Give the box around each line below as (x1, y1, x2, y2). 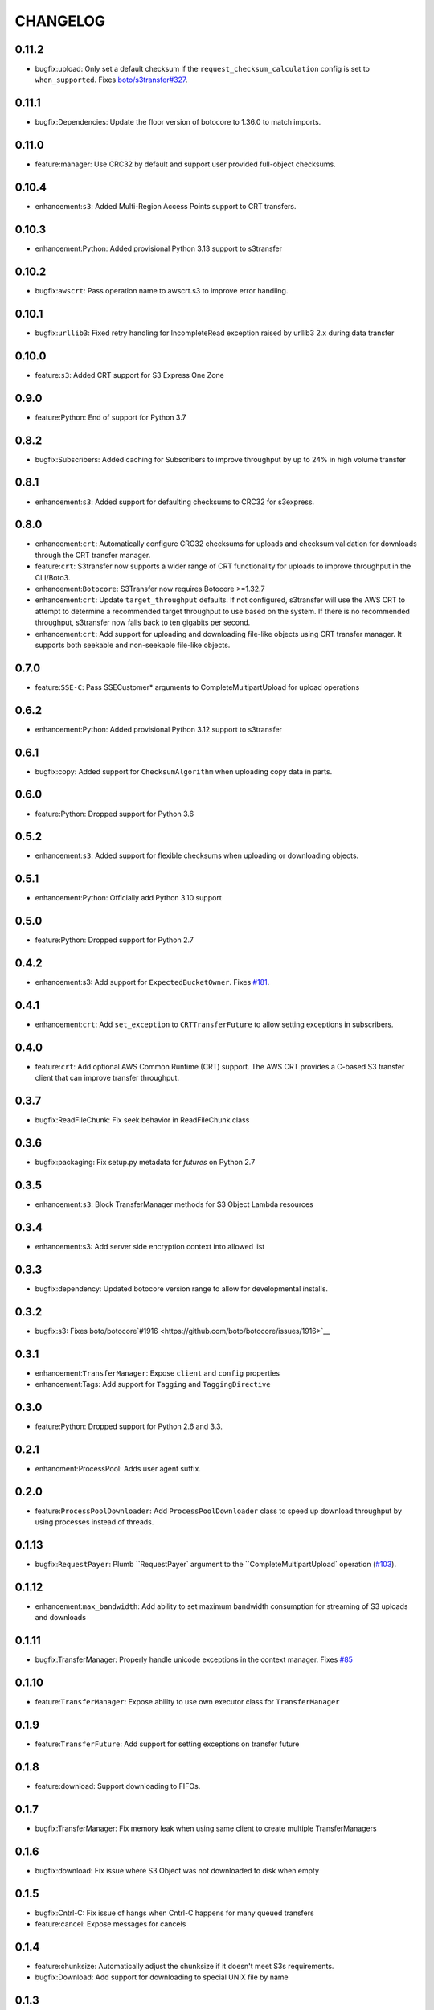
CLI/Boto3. (35, 572, 71, 582)
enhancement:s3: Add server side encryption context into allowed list (35, 1242, 265, 1252)
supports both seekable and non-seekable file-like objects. (35, 640, 231, 650)
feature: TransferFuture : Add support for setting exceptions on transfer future (35, 1739, 300, 1749)
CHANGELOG (14, 12, 106, 30)
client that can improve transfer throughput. (35, 1073, 180, 1083)
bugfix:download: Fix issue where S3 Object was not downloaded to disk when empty (35, 1865, 320, 1875)
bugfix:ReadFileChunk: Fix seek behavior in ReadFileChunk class (35, 1115, 250, 1125)
